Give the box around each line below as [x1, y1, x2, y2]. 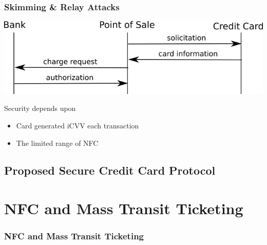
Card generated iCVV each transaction [16, 120, 139, 130]
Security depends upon [4, 103, 76, 114]
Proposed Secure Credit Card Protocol [4, 162, 216, 178]
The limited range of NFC [16, 137, 99, 148]
